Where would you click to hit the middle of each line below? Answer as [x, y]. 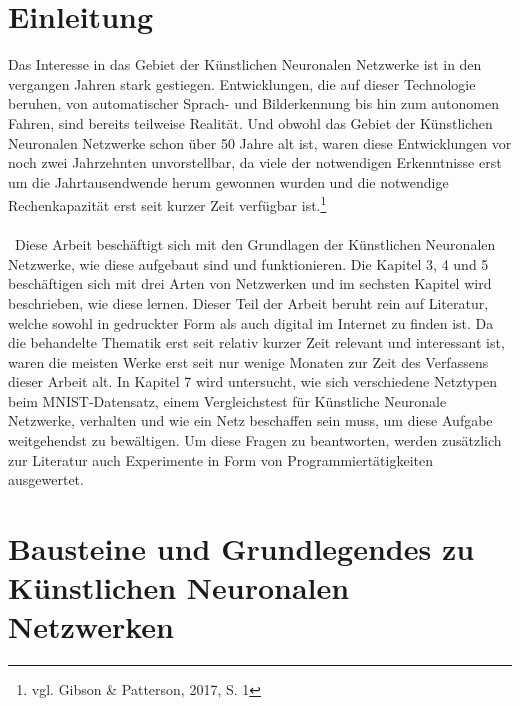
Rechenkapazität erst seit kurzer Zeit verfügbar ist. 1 [167, 203]
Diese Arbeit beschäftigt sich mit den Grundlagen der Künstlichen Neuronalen [255, 244]
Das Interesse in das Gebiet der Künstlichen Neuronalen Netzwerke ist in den [245, 64]
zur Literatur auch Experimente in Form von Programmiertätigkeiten [221, 459]
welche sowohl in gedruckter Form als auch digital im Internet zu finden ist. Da [251, 322]
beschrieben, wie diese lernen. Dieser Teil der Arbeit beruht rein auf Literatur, [248, 302]
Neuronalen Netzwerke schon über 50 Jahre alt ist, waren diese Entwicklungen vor [260, 142]
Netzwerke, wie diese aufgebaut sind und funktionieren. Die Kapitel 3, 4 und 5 [248, 263]
